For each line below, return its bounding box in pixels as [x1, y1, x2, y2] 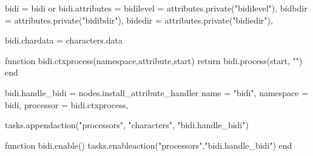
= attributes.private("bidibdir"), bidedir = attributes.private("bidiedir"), [5, 13, 273, 26]
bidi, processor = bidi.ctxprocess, [5, 98, 129, 111]
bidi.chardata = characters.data [5, 34, 123, 47]
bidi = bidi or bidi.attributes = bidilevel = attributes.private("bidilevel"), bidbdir [5, 2, 308, 14]
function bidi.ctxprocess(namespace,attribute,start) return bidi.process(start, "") [5, 54, 303, 67]
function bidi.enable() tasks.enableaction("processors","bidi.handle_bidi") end [5, 138, 292, 151]
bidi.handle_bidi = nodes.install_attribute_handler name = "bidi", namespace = [5, 86, 309, 99]
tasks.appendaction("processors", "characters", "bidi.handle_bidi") [5, 119, 249, 131]
